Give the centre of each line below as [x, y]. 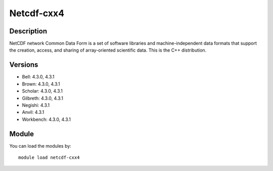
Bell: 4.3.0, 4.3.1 [38, 77]
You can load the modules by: [40, 146]
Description [28, 31]
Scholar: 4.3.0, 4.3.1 [42, 91]
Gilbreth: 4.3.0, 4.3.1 [42, 98]
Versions [24, 65]
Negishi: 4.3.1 [36, 105]
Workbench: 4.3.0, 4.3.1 [46, 119]
